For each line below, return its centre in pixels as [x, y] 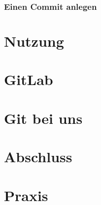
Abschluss [38, 157]
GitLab [29, 79]
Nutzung [34, 41]
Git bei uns [43, 118]
